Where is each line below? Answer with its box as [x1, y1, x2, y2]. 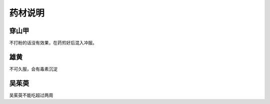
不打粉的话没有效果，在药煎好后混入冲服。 [9, 40, 97, 46]
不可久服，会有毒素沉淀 [9, 65, 57, 72]
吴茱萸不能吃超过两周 [9, 92, 53, 98]
